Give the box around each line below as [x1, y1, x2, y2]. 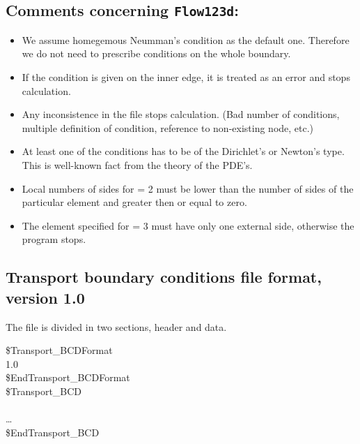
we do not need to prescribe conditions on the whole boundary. [22, 46, 291, 61]
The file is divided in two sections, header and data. [6, 319, 227, 334]
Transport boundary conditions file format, [6, 266, 322, 288]
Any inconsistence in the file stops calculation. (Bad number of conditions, [22, 107, 340, 121]
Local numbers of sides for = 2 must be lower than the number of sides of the [22, 181, 354, 195]
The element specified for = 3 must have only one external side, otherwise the [22, 218, 354, 232]
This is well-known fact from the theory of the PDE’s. [22, 157, 253, 172]
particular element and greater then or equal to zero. [22, 195, 247, 209]
